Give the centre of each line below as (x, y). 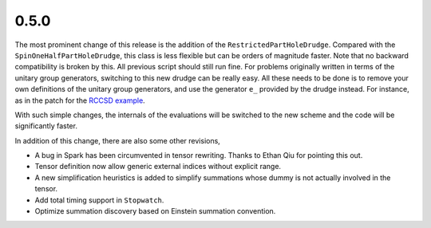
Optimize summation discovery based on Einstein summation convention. (155, 211)
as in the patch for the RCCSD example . (80, 100)
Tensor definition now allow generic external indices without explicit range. (158, 167)
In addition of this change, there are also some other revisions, (118, 140)
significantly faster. (46, 126)
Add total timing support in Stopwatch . (99, 200)
